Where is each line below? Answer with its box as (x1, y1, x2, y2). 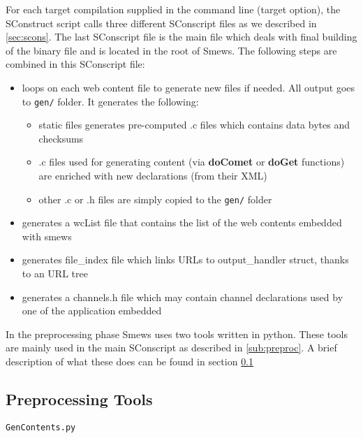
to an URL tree (22, 266, 88, 281)
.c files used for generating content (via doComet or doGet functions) (38, 154, 345, 169)
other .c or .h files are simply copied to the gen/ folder (38, 191, 272, 206)
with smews (22, 228, 72, 243)
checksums (38, 131, 84, 145)
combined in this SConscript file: (6, 57, 145, 71)
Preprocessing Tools (6, 388, 153, 409)
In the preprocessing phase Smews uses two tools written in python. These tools (6, 326, 348, 341)
